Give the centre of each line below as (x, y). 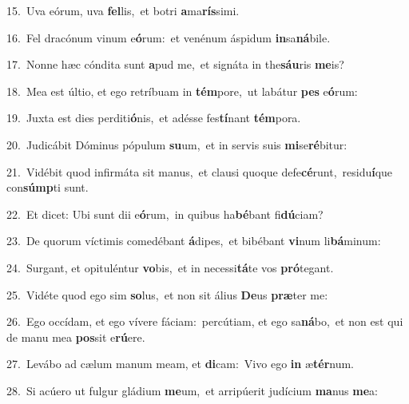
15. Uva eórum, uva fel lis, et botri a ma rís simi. (123, 10)
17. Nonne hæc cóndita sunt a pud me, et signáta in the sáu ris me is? (175, 64)
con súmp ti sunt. (48, 187)
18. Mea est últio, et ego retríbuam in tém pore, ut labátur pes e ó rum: (182, 91)
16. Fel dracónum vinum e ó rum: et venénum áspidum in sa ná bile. (169, 37)
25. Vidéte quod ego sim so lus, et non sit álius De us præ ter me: (167, 294)
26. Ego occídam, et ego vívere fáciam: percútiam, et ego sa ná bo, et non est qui (205, 321)
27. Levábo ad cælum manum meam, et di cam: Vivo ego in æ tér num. (181, 364)
